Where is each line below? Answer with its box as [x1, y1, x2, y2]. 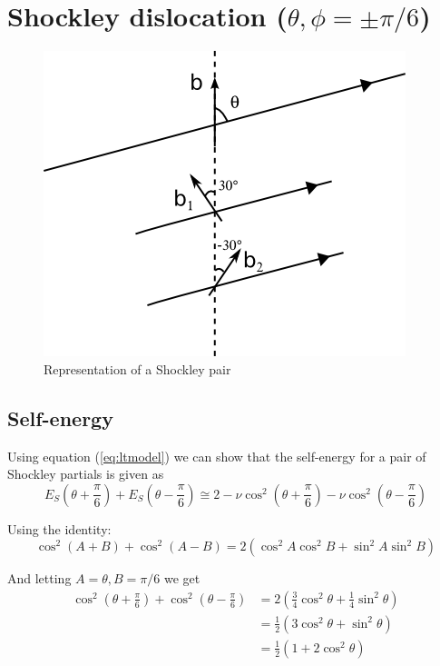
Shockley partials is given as [7, 464, 164, 483]
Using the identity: [7, 519, 112, 538]
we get [163, 569, 200, 588]
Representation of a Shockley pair [44, 359, 231, 378]
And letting [7, 569, 72, 588]
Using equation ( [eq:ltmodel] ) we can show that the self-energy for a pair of [7, 446, 426, 465]
